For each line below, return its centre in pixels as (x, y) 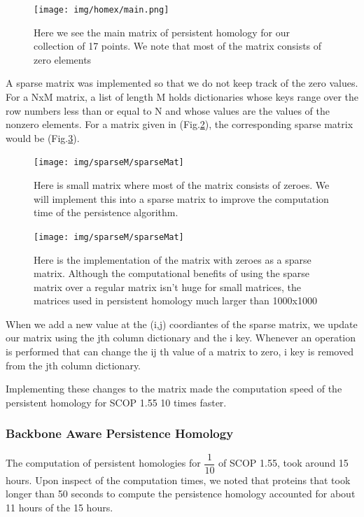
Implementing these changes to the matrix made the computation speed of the (174, 389)
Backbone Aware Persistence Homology (120, 433)
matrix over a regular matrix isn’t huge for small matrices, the (167, 286)
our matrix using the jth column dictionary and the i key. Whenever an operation (181, 338)
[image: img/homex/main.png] (101, 10)
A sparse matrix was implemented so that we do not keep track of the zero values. (182, 83)
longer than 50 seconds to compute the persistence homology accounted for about (181, 494)
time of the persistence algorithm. (106, 212)
